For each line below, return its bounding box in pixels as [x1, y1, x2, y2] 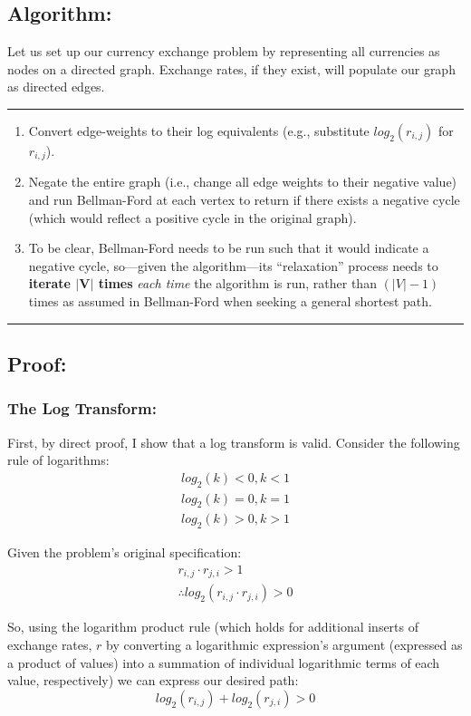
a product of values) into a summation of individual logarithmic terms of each [7, 653, 440, 672]
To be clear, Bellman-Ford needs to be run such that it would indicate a [28, 238, 429, 257]
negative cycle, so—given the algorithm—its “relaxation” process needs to [28, 256, 438, 275]
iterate [28, 274, 71, 293]
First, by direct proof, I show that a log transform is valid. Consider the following [7, 432, 460, 451]
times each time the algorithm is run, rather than [98, 274, 377, 293]
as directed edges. [7, 77, 105, 96]
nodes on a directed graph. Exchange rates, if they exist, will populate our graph [7, 59, 456, 78]
